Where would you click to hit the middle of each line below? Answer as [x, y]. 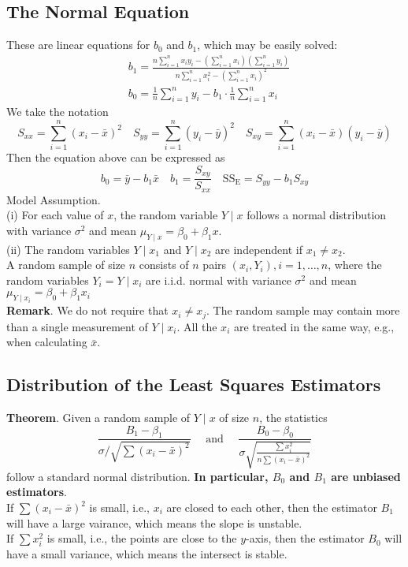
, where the [355, 265]
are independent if [259, 249]
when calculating [47, 342]
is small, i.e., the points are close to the [142, 538]
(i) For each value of [55, 215]
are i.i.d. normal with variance [219, 280]
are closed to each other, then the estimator [272, 507]
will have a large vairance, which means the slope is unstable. [154, 522]
